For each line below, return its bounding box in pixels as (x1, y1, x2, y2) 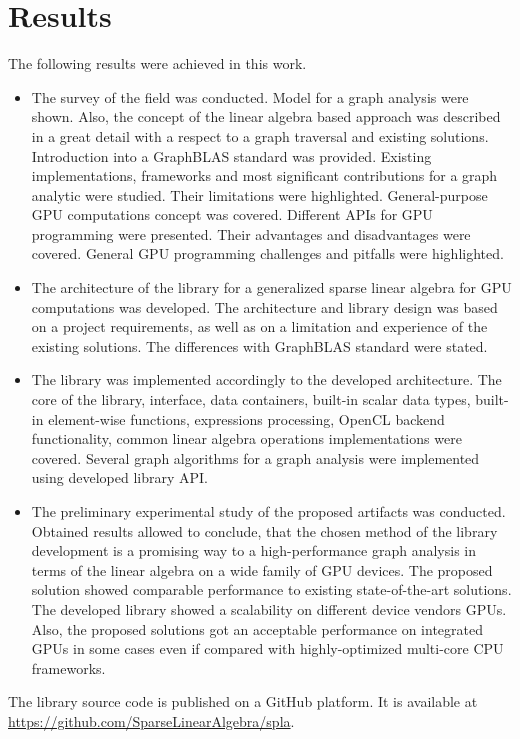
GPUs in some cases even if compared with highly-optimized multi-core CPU (31, 638, 504, 659)
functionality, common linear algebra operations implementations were (31, 428, 462, 449)
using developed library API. (31, 467, 208, 488)
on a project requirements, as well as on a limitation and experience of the (31, 316, 488, 337)
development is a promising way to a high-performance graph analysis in (31, 540, 476, 561)
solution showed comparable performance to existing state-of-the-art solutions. (31, 579, 512, 600)
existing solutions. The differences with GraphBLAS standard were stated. (31, 335, 488, 356)
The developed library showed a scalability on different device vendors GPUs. (31, 598, 507, 619)
